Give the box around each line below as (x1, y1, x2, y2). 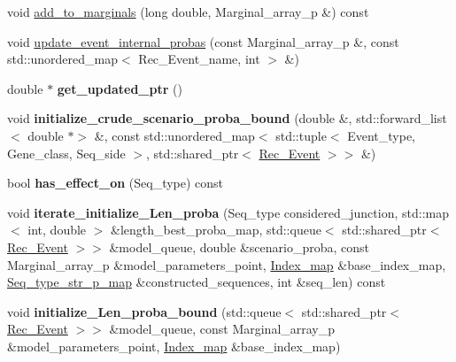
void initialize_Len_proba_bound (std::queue (7, 302, 282, 320)
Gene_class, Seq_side (7, 143, 126, 162)
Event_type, (347, 126, 415, 144)
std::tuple (275, 126, 327, 144)
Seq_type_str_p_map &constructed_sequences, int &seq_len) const (7, 273, 386, 291)
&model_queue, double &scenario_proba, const (109, 237, 369, 256)
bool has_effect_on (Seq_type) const (7, 173, 224, 192)
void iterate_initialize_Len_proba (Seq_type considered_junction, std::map (7, 203, 449, 221)
